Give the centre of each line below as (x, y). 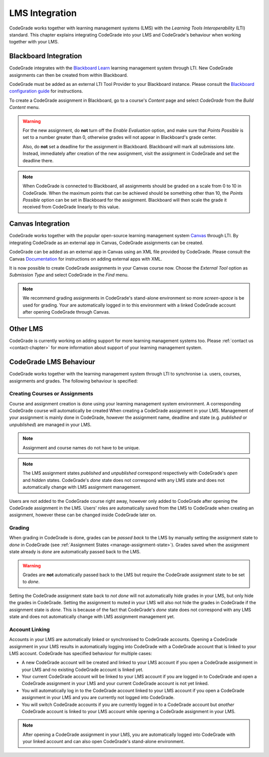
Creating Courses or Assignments (51, 393)
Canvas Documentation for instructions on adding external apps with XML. (86, 259)
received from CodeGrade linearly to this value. (71, 207)
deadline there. (38, 160)
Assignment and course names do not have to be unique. (81, 447)
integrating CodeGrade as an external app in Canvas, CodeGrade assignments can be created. (106, 243)
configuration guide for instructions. (46, 91)
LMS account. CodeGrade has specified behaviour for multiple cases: (80, 653)
